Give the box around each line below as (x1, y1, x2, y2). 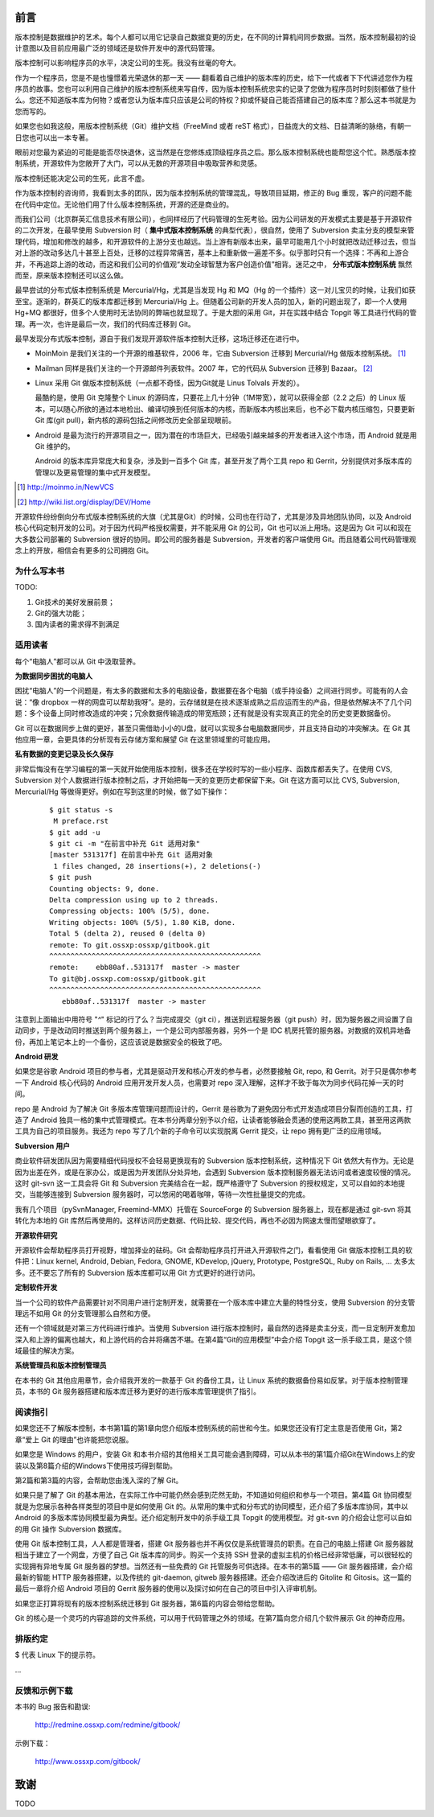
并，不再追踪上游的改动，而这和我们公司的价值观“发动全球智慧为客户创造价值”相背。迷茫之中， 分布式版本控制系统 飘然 (14, 259, 413, 269)
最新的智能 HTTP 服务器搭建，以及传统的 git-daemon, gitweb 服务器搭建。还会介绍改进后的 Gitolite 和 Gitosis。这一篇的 (14, 1572, 411, 1582)
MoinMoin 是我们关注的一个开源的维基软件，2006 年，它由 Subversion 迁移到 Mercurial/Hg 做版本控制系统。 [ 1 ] (35, 348, 407, 358)
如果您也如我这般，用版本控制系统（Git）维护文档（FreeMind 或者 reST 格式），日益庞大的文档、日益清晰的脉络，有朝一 (14, 121, 411, 131)
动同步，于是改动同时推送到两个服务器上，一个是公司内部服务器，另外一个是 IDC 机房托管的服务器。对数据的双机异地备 (14, 1026, 411, 1035)
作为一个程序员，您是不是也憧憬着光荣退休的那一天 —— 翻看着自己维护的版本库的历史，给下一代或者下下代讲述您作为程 (14, 72, 413, 82)
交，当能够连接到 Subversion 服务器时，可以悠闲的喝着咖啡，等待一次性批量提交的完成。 (14, 1190, 309, 1199)
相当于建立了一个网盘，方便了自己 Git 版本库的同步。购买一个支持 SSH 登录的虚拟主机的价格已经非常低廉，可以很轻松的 (14, 1550, 413, 1560)
